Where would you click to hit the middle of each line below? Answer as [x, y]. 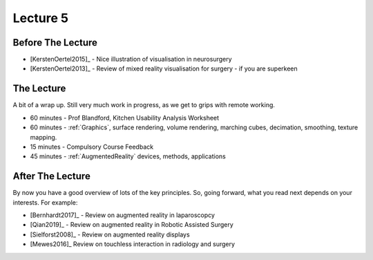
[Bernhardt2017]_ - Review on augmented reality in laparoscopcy [123, 215]
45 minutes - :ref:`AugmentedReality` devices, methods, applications [128, 156]
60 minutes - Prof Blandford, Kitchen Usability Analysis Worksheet [125, 118]
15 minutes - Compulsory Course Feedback [92, 147]
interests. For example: [45, 202]
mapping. [44, 137]
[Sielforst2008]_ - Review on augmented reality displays [110, 234]
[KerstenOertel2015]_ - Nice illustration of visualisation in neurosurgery [131, 59]
